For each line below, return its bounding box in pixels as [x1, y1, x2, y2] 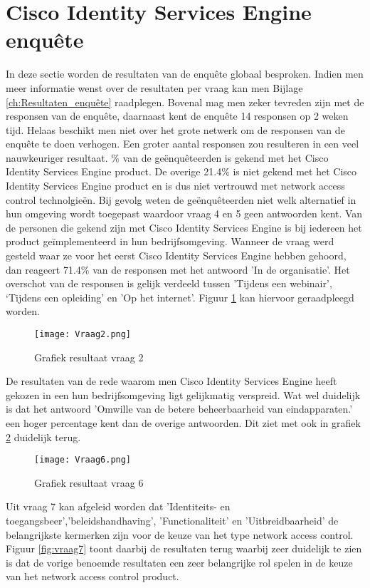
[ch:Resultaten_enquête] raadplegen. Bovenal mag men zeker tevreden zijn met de [6, 94, 364, 109]
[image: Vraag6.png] [34, 455, 132, 465]
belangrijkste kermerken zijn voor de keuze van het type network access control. [6, 527, 354, 542]
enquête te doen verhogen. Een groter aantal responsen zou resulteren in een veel [6, 136, 359, 151]
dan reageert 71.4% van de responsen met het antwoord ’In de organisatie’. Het [6, 262, 350, 277]
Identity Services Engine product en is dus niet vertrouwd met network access [6, 178, 345, 193]
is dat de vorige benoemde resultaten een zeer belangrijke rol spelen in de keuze [6, 555, 353, 569]
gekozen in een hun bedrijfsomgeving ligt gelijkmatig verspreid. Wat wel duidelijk [6, 387, 361, 402]
